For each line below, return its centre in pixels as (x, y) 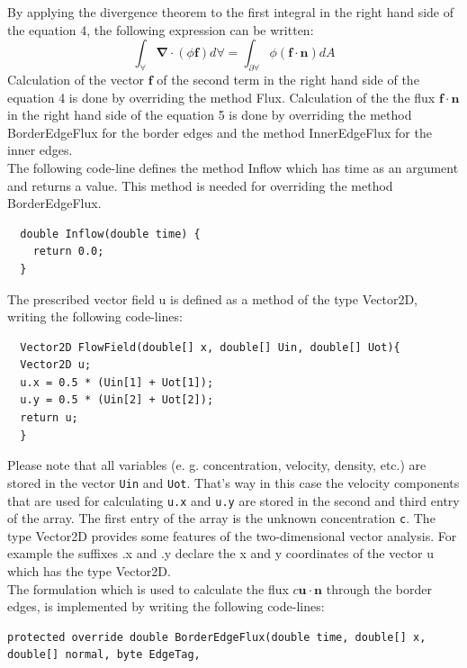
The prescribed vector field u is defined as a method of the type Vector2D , (212, 298)
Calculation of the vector (76, 79)
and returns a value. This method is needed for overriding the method (200, 185)
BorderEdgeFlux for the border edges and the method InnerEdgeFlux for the (220, 132)
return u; (49, 418)
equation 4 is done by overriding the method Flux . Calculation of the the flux (221, 97)
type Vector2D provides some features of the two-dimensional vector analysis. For (232, 535)
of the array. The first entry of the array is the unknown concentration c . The (221, 518)
